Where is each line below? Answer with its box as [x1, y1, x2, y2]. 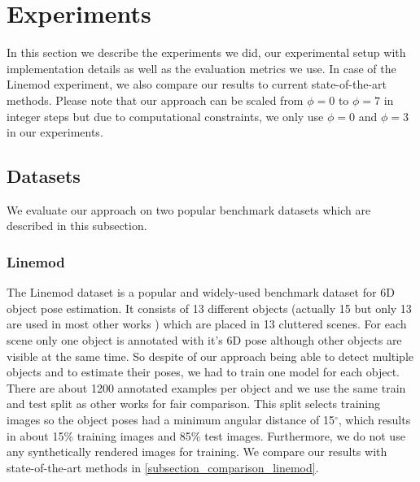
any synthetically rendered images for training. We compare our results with [7, 443, 387, 460]
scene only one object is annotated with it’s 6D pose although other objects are [7, 332, 402, 349]
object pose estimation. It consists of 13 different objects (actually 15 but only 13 [7, 299, 412, 316]
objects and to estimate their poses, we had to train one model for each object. [7, 363, 400, 380]
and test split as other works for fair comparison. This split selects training [7, 395, 381, 412]
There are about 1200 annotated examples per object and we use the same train [7, 379, 406, 396]
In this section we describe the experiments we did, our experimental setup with [7, 44, 406, 61]
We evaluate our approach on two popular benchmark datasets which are [7, 201, 371, 218]
